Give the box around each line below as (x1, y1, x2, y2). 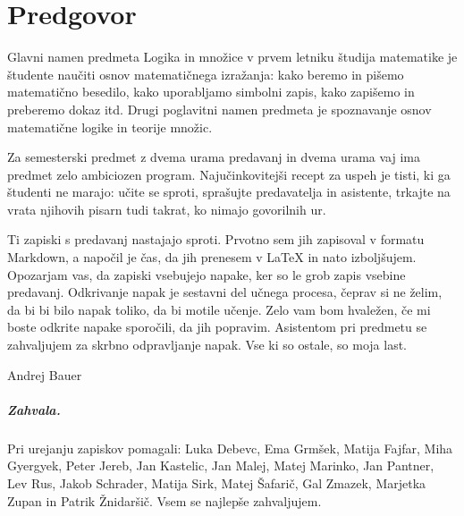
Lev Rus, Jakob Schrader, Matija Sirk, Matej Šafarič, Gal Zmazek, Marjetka (7, 473, 426, 492)
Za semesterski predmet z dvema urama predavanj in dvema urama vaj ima (7, 148, 420, 166)
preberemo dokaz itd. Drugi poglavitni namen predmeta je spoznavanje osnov (7, 99, 432, 118)
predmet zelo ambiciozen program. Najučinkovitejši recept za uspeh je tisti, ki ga (7, 165, 451, 183)
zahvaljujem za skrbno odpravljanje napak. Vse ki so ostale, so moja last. (7, 335, 407, 354)
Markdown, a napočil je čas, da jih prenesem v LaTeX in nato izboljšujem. (7, 248, 417, 266)
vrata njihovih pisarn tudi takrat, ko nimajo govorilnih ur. (7, 199, 326, 218)
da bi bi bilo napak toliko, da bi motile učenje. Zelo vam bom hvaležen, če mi (7, 300, 431, 318)
